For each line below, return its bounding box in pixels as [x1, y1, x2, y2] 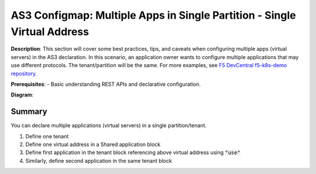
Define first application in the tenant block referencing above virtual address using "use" [25, 149, 241, 156]
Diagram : [11, 91, 34, 99]
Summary [11, 107, 47, 117]
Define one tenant [25, 133, 69, 140]
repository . [11, 70, 37, 77]
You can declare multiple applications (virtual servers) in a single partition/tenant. [11, 122, 207, 129]
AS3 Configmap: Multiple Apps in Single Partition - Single [11, 9, 296, 22]
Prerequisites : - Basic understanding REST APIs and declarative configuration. [11, 81, 201, 88]
